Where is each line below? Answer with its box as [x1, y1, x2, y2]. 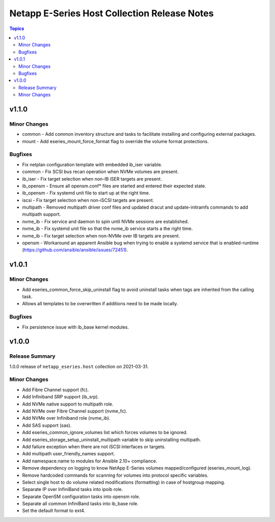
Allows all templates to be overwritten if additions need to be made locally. [22, 301, 178, 307]
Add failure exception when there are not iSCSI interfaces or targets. [22, 443, 166, 450]
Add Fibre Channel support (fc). [22, 387, 89, 393]
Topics [9, 25, 24, 32]
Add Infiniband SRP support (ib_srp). [22, 394, 99, 400]
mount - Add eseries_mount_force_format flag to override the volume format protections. [22, 138, 209, 144]
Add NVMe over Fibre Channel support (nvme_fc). [22, 408, 127, 414]
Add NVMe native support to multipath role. [22, 401, 114, 407]
